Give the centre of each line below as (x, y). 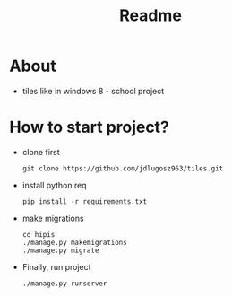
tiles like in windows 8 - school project (93, 91)
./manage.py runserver (64, 284)
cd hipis (39, 234)
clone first (41, 152)
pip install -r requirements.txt (85, 201)
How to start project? (90, 127)
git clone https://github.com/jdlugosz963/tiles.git (123, 168)
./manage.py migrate (60, 250)
